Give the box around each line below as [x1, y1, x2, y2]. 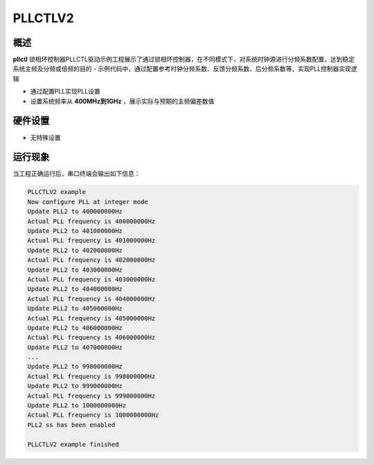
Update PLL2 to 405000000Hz [27, 305, 123, 313]
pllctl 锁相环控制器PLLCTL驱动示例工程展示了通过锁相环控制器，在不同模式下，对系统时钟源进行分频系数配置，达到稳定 [12, 55, 355, 64]
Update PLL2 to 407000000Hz [27, 343, 123, 351]
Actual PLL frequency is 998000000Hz [27, 372, 156, 380]
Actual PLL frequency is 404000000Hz [27, 295, 156, 303]
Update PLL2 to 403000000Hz [27, 265, 123, 274]
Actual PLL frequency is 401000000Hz [27, 236, 156, 245]
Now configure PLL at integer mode [27, 198, 148, 206]
